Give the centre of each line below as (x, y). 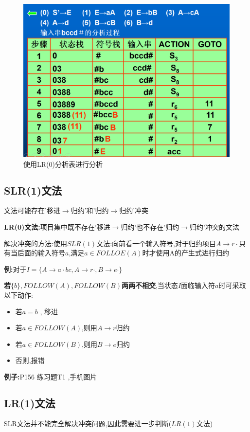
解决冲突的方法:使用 (36, 243)
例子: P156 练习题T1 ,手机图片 (51, 377)
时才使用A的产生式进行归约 (186, 253)
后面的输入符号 (41, 253)
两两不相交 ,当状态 (150, 285)
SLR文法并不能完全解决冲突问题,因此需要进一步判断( (88, 423)
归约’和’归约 (90, 210)
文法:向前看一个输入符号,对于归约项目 (156, 243)
